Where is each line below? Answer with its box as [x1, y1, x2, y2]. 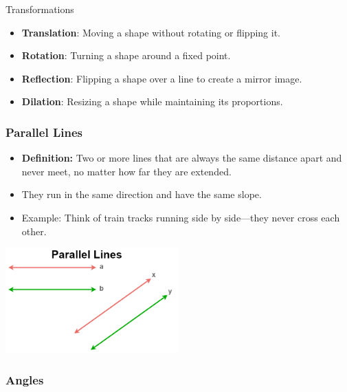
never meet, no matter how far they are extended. [21, 164, 232, 178]
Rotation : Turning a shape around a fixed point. [21, 48, 231, 63]
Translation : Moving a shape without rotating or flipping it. [21, 25, 280, 39]
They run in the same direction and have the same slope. [21, 187, 262, 202]
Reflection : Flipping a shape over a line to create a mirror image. [21, 71, 302, 85]
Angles [5, 371, 44, 388]
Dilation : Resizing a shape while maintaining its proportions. [21, 94, 283, 109]
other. [21, 224, 47, 238]
